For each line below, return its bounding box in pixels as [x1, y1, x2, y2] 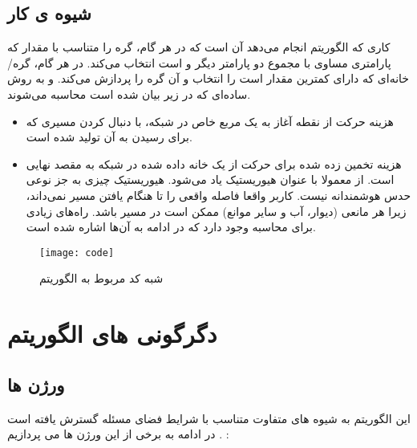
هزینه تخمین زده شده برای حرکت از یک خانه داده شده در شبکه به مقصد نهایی [26, 155, 402, 172]
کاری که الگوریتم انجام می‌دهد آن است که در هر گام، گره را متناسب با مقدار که [7, 39, 391, 55]
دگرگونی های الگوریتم [7, 317, 217, 350]
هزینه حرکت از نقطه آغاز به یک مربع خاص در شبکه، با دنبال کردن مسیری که [26, 112, 394, 129]
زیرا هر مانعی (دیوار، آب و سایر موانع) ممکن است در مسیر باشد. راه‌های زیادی [26, 202, 407, 219]
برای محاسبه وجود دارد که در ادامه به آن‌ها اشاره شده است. [26, 218, 316, 235]
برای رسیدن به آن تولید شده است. [26, 128, 192, 145]
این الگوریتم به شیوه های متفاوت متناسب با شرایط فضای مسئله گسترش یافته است [7, 409, 411, 426]
